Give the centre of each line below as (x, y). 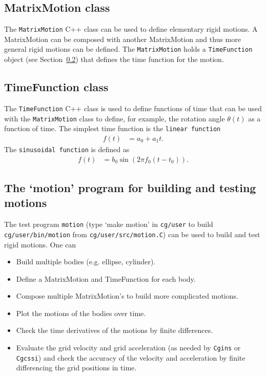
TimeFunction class (56, 87)
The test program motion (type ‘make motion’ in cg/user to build (109, 224)
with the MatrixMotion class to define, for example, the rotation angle (115, 118)
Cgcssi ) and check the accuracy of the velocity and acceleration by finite (131, 357)
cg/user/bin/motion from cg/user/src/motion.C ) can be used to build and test (132, 234)
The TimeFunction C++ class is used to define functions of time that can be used (133, 108)
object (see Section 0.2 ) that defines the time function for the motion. (114, 59)
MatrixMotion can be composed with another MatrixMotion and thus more (122, 39)
